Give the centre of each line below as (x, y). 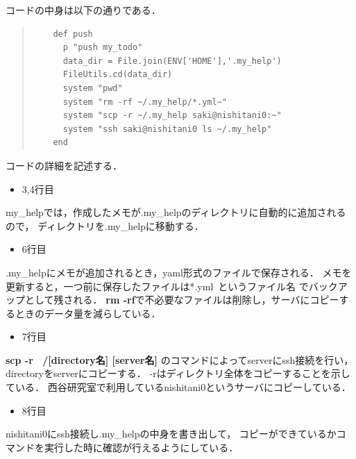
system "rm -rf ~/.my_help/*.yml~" (145, 102)
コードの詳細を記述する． (64, 165)
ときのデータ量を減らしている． (88, 313)
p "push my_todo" (103, 48)
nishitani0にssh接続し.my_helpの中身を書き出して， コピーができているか (171, 434)
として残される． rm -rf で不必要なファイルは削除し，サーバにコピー (182, 300)
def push (73, 34)
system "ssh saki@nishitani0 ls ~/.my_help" (167, 129)
